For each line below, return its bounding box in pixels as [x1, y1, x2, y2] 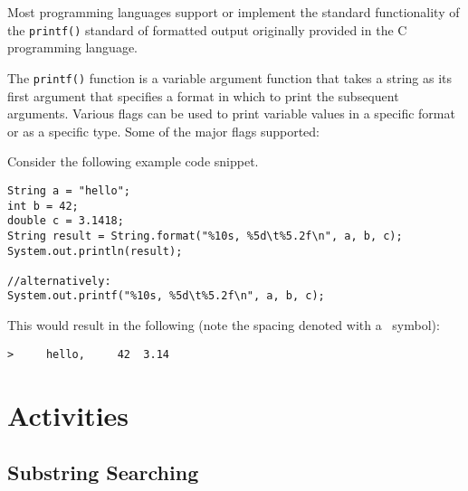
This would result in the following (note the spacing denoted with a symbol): [7, 316, 440, 335]
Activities [7, 396, 129, 433]
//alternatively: [7, 274, 111, 288]
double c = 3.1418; [7, 214, 124, 228]
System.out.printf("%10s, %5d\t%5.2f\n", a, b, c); [7, 289, 325, 303]
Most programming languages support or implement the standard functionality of [7, 3, 460, 21]
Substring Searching [7, 458, 199, 486]
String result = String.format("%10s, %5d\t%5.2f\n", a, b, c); [7, 229, 403, 242]
